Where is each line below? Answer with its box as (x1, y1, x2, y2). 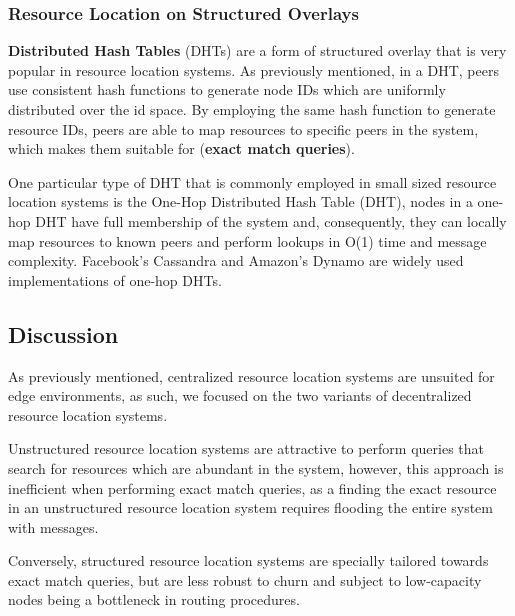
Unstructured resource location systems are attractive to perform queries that (8, 438, 485, 459)
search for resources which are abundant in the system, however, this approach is (8, 457, 504, 478)
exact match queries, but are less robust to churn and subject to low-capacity (8, 569, 482, 590)
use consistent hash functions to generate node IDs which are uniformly (8, 79, 446, 100)
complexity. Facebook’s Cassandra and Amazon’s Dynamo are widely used (8, 250, 464, 271)
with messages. (8, 516, 99, 537)
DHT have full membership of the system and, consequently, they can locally (35, 210, 507, 231)
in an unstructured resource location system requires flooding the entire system (8, 497, 493, 518)
